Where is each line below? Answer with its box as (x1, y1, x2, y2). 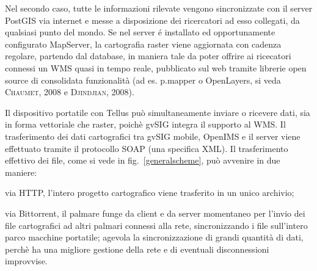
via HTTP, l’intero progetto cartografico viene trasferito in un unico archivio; (5, 186, 294, 199)
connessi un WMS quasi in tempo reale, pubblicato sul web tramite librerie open (5, 61, 307, 74)
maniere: (5, 165, 37, 178)
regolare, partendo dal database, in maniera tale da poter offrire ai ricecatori (5, 49, 291, 62)
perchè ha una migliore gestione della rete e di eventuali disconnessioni (5, 242, 269, 255)
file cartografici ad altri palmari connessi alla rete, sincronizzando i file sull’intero (5, 219, 308, 231)
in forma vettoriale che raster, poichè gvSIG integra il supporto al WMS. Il (5, 118, 286, 131)
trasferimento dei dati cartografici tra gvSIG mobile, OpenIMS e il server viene (5, 129, 301, 142)
